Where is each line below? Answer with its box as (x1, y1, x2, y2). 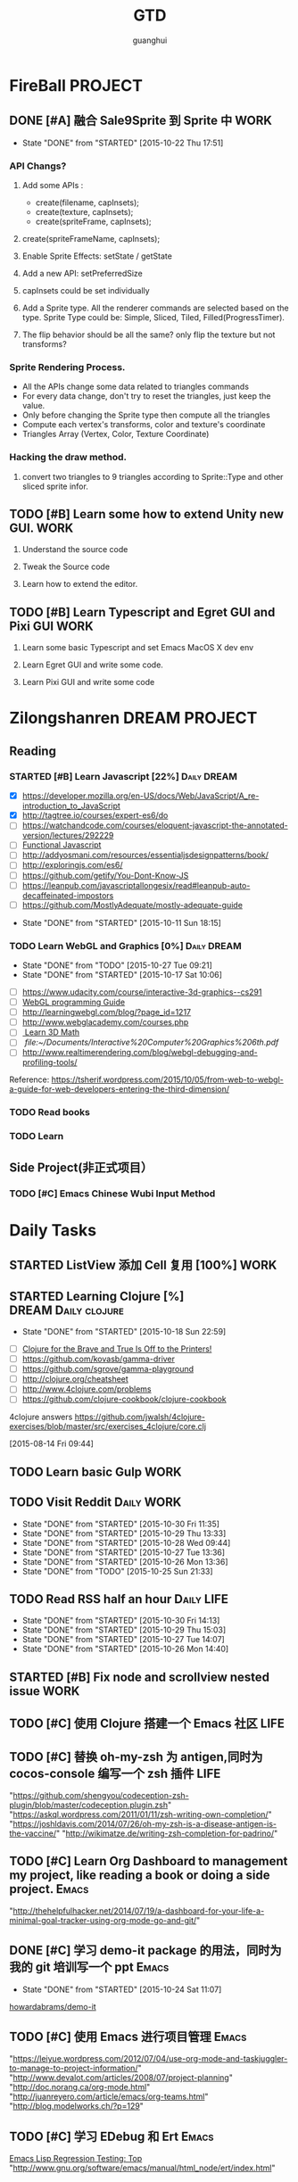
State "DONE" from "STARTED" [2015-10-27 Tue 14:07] (21, 1634, 225, 1645)
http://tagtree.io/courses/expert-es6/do (21, 810, 169, 821)
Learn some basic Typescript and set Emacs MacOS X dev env (21, 642, 254, 653)
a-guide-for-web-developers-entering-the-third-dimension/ (9, 1084, 230, 1095)
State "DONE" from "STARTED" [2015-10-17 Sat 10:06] (21, 970, 223, 979)
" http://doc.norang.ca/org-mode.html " (9, 2082, 151, 2093)
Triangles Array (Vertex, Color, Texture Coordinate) (21, 429, 210, 440)
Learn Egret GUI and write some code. (21, 659, 163, 670)
